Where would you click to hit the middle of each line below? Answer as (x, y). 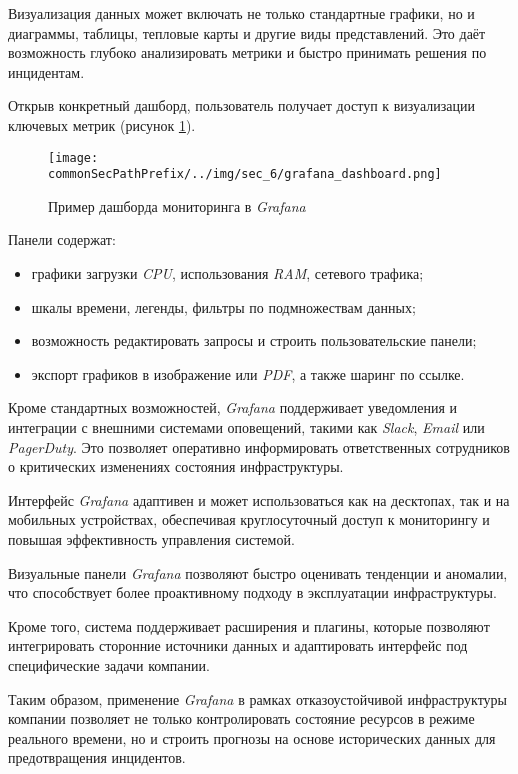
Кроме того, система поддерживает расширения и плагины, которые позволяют (249, 625)
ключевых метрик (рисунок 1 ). (102, 124)
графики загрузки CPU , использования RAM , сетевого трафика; (227, 273)
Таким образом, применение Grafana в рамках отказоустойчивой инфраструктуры (257, 698)
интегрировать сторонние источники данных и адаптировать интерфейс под (238, 645)
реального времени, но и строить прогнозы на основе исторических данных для (252, 737)
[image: (73, 157)
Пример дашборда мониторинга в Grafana (177, 205)
